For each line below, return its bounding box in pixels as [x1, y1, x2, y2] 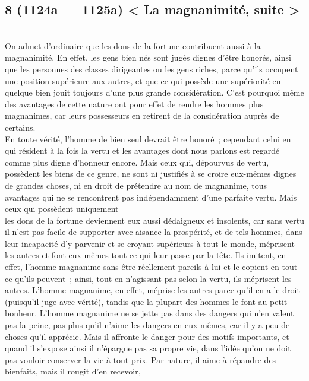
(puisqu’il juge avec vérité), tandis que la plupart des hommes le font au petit [5, 295, 288, 307]
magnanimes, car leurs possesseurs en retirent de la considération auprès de [5, 109, 279, 122]
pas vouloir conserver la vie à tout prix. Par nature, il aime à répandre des [5, 353, 276, 366]
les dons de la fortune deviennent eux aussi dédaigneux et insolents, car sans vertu [5, 214, 304, 226]
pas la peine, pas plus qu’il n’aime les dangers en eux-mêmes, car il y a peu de [5, 319, 290, 331]
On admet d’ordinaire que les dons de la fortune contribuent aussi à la [5, 39, 261, 52]
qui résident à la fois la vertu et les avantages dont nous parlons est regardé [5, 144, 280, 157]
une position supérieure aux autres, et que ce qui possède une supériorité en [5, 74, 281, 87]
